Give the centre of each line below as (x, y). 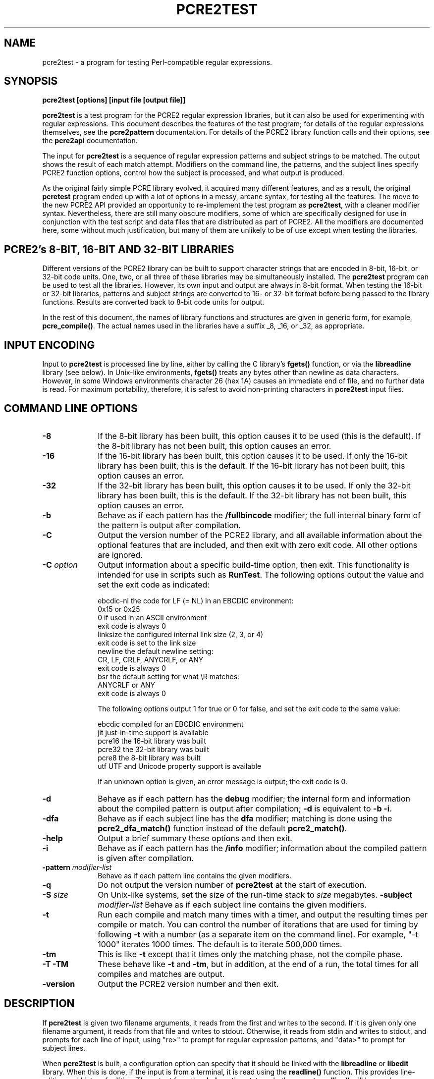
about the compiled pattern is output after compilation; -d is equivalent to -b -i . (245, 808)
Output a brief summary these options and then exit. (195, 838)
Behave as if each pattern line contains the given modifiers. (194, 875)
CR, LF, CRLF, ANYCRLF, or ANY (151, 659)
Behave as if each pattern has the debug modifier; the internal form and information (254, 798)
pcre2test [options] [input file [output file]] (114, 100)
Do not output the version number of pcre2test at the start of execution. (232, 885)
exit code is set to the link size (147, 643)
